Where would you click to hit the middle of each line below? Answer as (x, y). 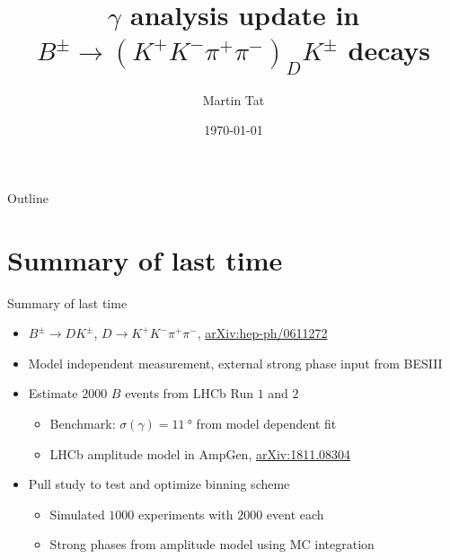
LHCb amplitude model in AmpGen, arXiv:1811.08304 (200, 453)
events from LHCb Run (189, 393)
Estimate (53, 393)
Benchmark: (83, 423)
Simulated (77, 514)
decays (389, 50)
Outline (28, 197)
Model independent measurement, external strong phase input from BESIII (235, 363)
